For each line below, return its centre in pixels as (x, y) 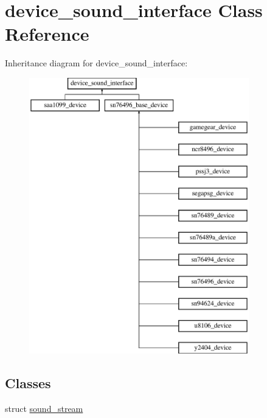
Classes (28, 383)
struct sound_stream (44, 409)
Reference (47, 34)
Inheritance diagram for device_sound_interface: (96, 63)
